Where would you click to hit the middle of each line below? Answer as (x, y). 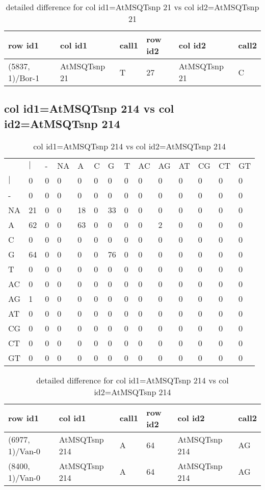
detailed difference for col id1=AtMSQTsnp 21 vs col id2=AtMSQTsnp (132, 7)
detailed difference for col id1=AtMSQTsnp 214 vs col (132, 380)
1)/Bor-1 (24, 78)
